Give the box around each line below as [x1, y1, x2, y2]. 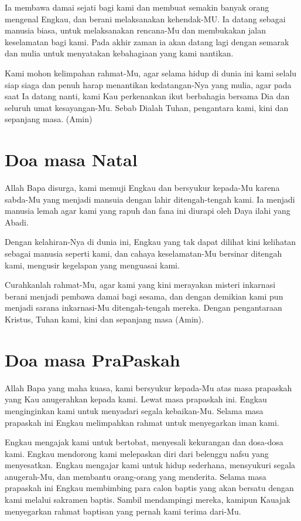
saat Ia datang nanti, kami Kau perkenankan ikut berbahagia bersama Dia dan [5, 90, 290, 102]
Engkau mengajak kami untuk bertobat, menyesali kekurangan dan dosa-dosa [5, 436, 283, 448]
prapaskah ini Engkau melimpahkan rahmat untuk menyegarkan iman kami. [5, 416, 279, 428]
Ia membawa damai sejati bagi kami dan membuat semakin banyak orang [5, 1, 269, 13]
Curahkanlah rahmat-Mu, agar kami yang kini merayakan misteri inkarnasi [5, 278, 276, 291]
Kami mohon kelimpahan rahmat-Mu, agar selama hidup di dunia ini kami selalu [5, 66, 297, 79]
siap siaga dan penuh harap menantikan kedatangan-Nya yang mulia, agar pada [5, 78, 292, 90]
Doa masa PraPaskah [5, 347, 180, 371]
